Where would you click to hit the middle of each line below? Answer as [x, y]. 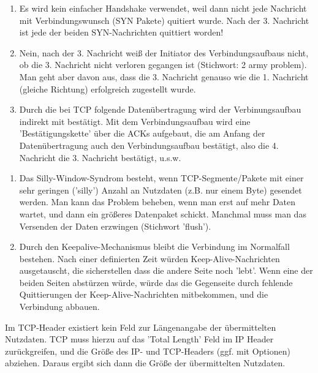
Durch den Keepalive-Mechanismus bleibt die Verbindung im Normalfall [154, 247]
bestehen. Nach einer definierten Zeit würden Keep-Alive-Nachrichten [150, 258]
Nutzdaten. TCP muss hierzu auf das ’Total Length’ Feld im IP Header [139, 339]
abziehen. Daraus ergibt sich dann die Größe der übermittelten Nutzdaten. [145, 363]
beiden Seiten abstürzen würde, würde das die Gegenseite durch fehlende [156, 282]
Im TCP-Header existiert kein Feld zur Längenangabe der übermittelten [141, 327]
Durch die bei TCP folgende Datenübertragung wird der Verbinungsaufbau [160, 109]
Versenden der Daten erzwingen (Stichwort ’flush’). [115, 226]
